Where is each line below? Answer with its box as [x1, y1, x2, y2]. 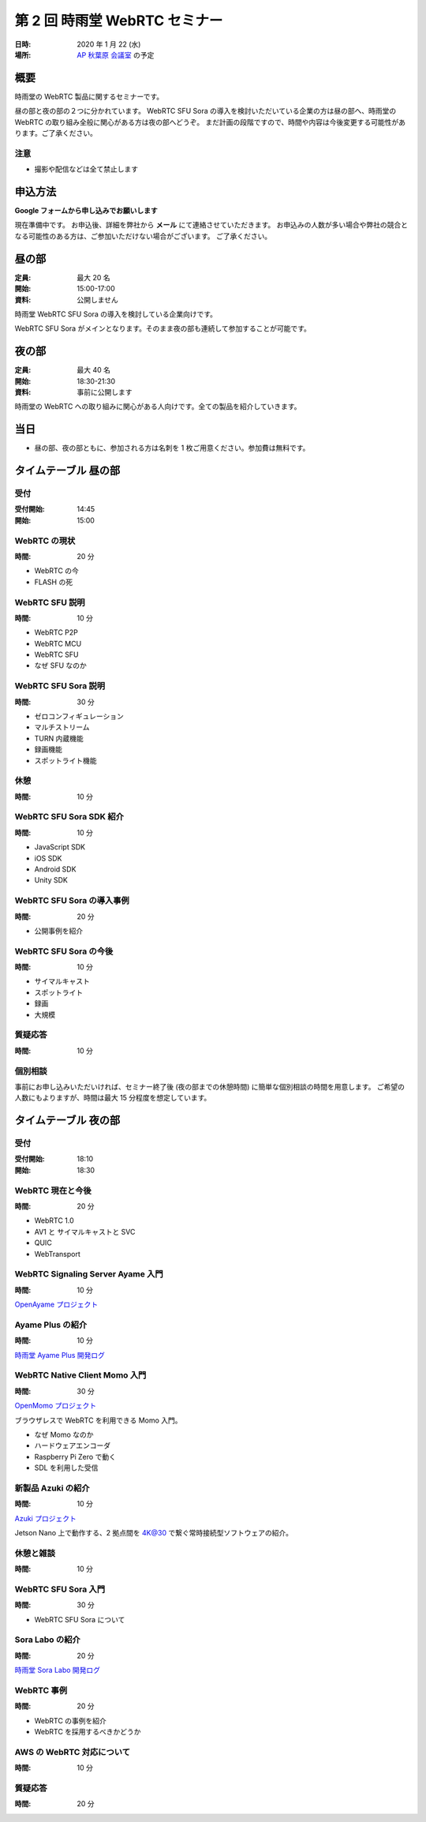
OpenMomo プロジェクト [14, 1401, 97, 1411]
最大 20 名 [77, 272, 110, 282]
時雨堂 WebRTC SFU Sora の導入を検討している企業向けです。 [14, 309, 217, 319]
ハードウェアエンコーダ [34, 1441, 110, 1450]
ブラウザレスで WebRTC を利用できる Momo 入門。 [14, 1415, 182, 1425]
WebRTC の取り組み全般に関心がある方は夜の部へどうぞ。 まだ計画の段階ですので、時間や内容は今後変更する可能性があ [14, 117, 406, 126]
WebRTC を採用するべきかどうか [34, 1727, 141, 1737]
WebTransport [34, 1249, 80, 1258]
